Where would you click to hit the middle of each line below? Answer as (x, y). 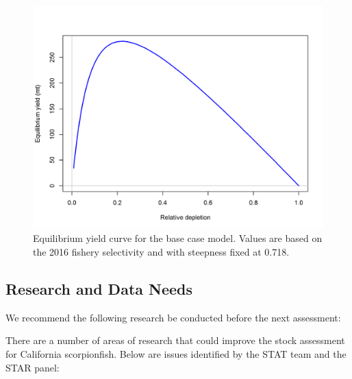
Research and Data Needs (99, 289)
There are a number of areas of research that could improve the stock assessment (175, 340)
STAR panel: (33, 367)
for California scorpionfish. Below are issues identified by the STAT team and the (176, 354)
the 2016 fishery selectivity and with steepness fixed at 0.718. (161, 252)
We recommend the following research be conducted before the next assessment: (173, 317)
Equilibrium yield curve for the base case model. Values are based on (178, 238)
